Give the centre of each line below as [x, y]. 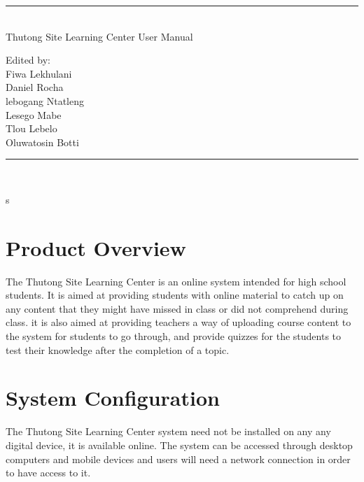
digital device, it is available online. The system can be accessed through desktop [179, 445]
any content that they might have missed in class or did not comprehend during [177, 308]
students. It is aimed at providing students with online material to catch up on [175, 295]
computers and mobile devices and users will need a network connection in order [178, 459]
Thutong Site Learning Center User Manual [99, 36]
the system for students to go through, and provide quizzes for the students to [174, 336]
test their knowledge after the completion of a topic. [118, 349]
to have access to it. [48, 473]
